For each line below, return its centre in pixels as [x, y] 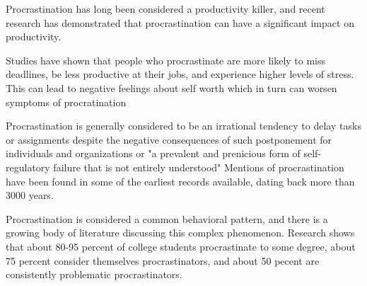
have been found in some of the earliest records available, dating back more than [180, 181]
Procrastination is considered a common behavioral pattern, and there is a [167, 218]
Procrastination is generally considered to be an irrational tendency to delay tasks [183, 126]
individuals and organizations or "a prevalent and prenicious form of [153, 153]
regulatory [28, 167]
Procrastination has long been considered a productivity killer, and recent [165, 8]
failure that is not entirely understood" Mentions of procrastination [199, 167]
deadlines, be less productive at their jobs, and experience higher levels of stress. [180, 74]
